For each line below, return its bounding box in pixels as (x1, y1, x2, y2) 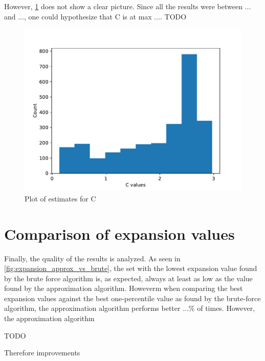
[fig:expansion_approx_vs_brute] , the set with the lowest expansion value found (4, 263, 257, 274)
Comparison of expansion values (4, 223, 235, 244)
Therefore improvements (4, 347, 80, 358)
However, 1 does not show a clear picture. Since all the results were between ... (4, 1, 251, 11)
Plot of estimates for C (25, 193, 96, 204)
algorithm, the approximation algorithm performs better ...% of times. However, (4, 303, 255, 313)
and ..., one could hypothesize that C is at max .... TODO (4, 11, 187, 21)
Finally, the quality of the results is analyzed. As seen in (4, 253, 181, 263)
